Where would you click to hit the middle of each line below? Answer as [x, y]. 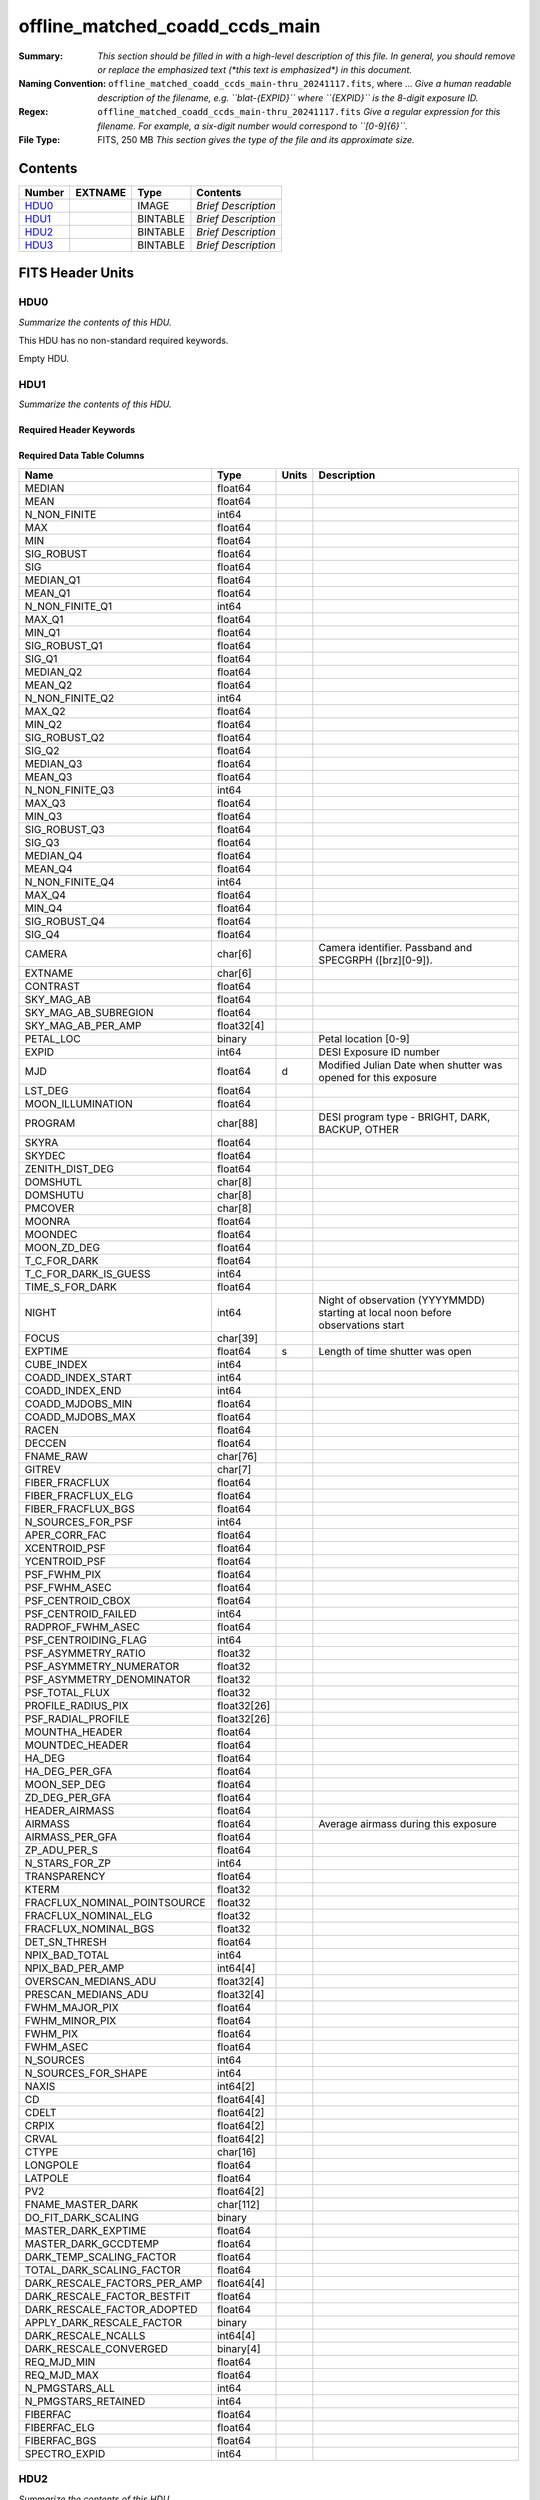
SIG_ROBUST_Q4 [64, 921]
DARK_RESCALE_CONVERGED [96, 2348]
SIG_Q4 [42, 934]
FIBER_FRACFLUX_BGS [79, 1508]
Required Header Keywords [77, 430]
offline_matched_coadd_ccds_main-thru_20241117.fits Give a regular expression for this [299, 112]
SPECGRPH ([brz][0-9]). [376, 960]
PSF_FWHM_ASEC [68, 1587]
